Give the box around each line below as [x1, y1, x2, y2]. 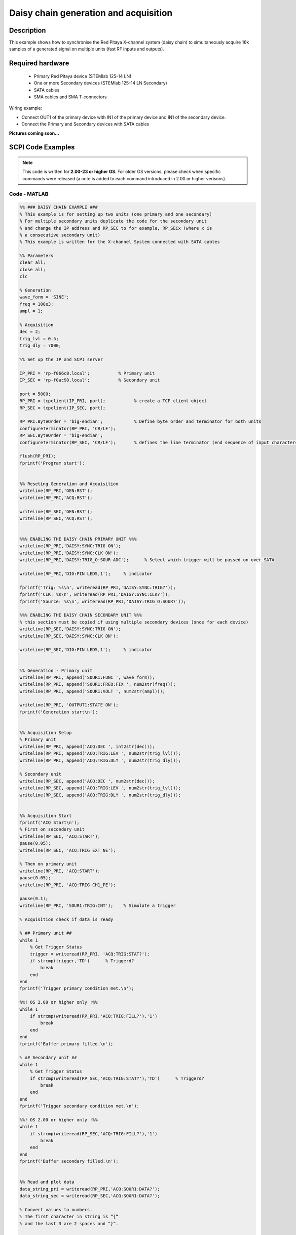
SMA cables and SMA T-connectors [34, 94, 107, 100]
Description [9, 26, 46, 35]
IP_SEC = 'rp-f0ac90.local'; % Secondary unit [19, 377, 160, 383]
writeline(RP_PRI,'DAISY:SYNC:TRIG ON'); [19, 543, 121, 549]
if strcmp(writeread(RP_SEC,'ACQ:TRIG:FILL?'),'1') [30, 1131, 158, 1136]
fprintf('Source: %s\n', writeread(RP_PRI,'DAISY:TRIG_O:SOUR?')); [19, 598, 186, 604]
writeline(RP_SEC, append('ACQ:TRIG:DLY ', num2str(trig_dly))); [19, 792, 181, 798]
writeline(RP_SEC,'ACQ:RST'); [19, 515, 93, 521]
